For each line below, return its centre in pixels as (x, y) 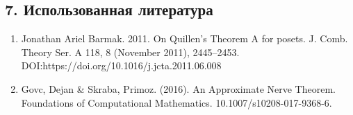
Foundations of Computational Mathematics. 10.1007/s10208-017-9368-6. (176, 102)
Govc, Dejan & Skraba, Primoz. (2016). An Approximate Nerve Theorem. (178, 88)
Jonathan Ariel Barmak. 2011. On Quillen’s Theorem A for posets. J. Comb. (184, 38)
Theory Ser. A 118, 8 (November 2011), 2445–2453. (130, 52)
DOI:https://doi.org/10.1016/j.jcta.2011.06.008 (121, 65)
